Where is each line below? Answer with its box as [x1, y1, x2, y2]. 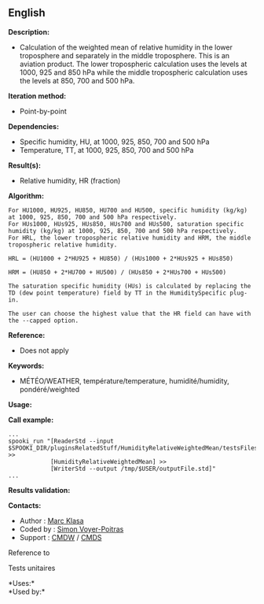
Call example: [8, 415, 54, 424]
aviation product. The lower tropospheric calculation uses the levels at [19, 59, 247, 69]
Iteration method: [8, 91, 67, 101]
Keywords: [8, 361, 45, 370]
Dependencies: [8, 121, 60, 131]
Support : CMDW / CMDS [19, 532, 102, 542]
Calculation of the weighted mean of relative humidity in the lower [19, 43, 233, 52]
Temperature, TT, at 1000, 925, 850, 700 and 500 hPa [19, 145, 194, 154]
